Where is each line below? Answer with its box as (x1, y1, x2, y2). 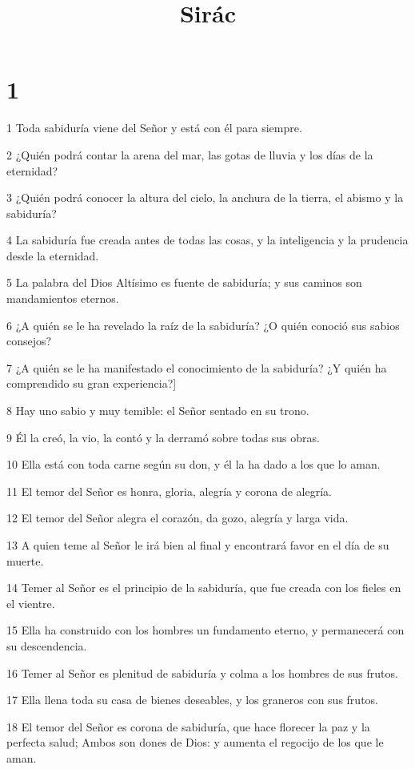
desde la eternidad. (6, 247, 99, 264)
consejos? (6, 332, 52, 349)
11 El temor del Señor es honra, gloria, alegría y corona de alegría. (6, 482, 332, 499)
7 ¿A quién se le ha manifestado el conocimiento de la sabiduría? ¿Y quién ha (6, 359, 387, 376)
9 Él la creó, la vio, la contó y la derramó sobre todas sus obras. (6, 429, 320, 445)
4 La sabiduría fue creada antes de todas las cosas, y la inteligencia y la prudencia (6, 232, 409, 248)
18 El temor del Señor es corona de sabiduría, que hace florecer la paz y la (6, 718, 370, 735)
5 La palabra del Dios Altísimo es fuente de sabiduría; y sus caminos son (6, 274, 362, 291)
